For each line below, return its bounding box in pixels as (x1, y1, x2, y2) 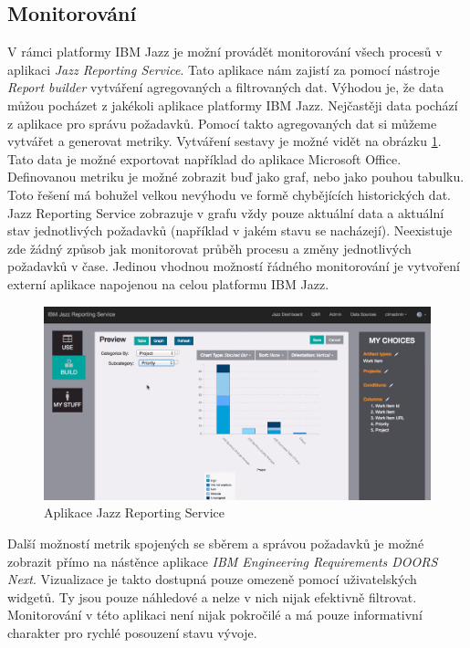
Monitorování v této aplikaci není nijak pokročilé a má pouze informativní (7, 605, 423, 624)
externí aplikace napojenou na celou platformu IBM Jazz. (7, 274, 329, 293)
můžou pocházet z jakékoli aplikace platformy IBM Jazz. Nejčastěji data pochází (7, 95, 458, 114)
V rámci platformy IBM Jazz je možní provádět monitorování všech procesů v (7, 42, 443, 61)
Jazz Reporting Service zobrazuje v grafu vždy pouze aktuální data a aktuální (7, 203, 444, 222)
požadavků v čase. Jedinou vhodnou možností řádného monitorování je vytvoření (7, 256, 460, 276)
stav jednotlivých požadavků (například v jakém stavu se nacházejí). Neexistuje (7, 221, 453, 240)
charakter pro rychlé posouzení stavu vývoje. (7, 622, 257, 642)
